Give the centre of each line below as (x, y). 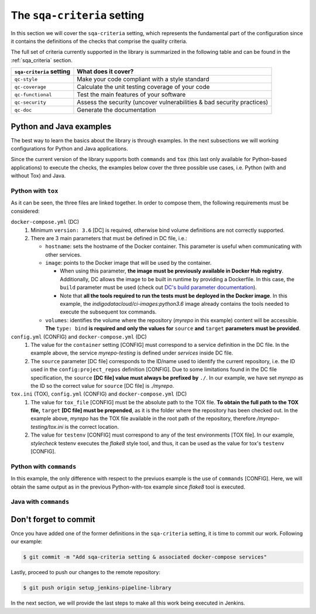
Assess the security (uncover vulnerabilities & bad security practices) (173, 103)
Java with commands (40, 502)
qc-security (30, 102)
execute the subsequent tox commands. (108, 312)
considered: (25, 211)
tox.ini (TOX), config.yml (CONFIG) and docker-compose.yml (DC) (99, 394)
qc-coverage (30, 87)
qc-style (26, 79)
